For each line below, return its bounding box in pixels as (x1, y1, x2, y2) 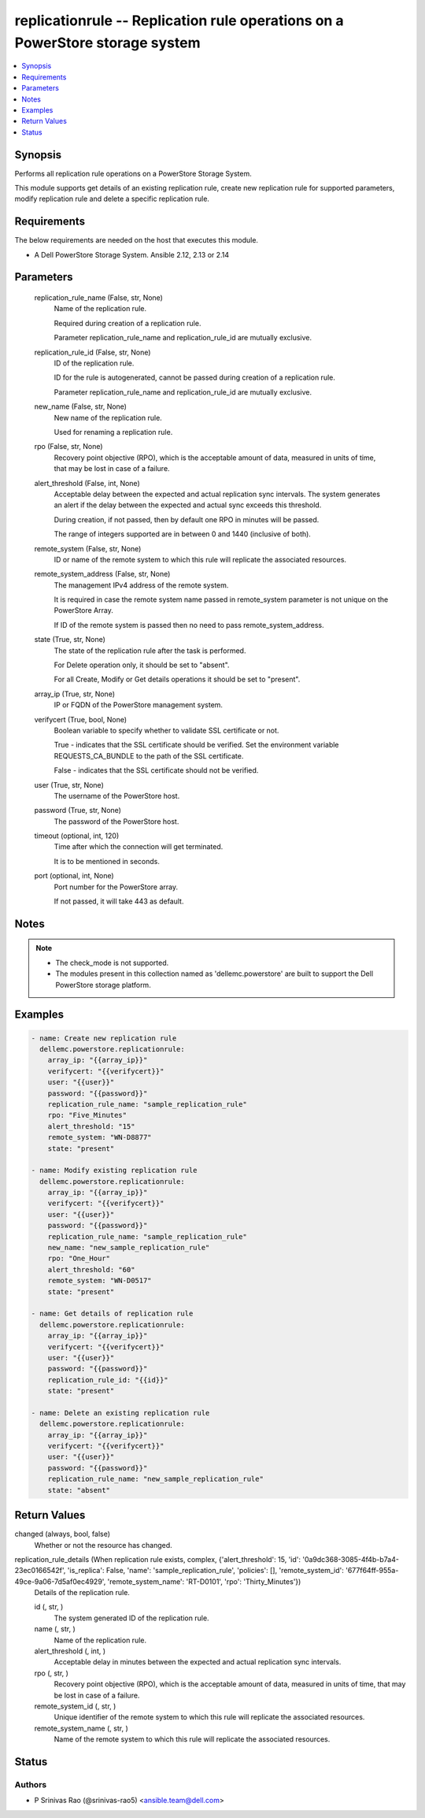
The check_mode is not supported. (55, 958, 169, 967)
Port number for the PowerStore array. (54, 882, 179, 892)
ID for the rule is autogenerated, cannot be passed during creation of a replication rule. (54, 373, 336, 382)
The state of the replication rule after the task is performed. (54, 646, 246, 655)
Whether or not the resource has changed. (34, 1540, 172, 1549)
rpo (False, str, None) (34, 442, 103, 451)
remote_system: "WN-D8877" (47, 1133, 153, 1142)
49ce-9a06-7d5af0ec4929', (14, 1576, 106, 1586)
